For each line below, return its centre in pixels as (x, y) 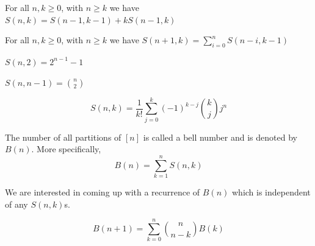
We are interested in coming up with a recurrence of (103, 192)
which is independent (271, 192)
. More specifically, (66, 149)
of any (16, 204)
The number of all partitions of (63, 137)
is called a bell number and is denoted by (220, 137)
